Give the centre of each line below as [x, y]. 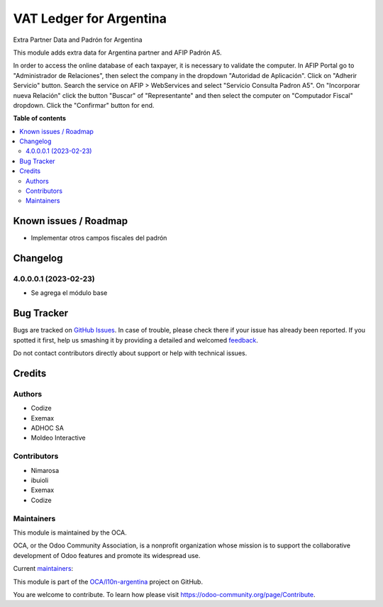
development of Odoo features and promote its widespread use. [107, 555]
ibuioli [40, 480]
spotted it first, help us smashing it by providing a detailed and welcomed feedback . [136, 340]
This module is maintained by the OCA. [70, 533]
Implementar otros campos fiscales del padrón [99, 238]
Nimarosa [45, 470]
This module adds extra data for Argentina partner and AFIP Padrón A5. [117, 52]
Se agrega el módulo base [69, 293]
